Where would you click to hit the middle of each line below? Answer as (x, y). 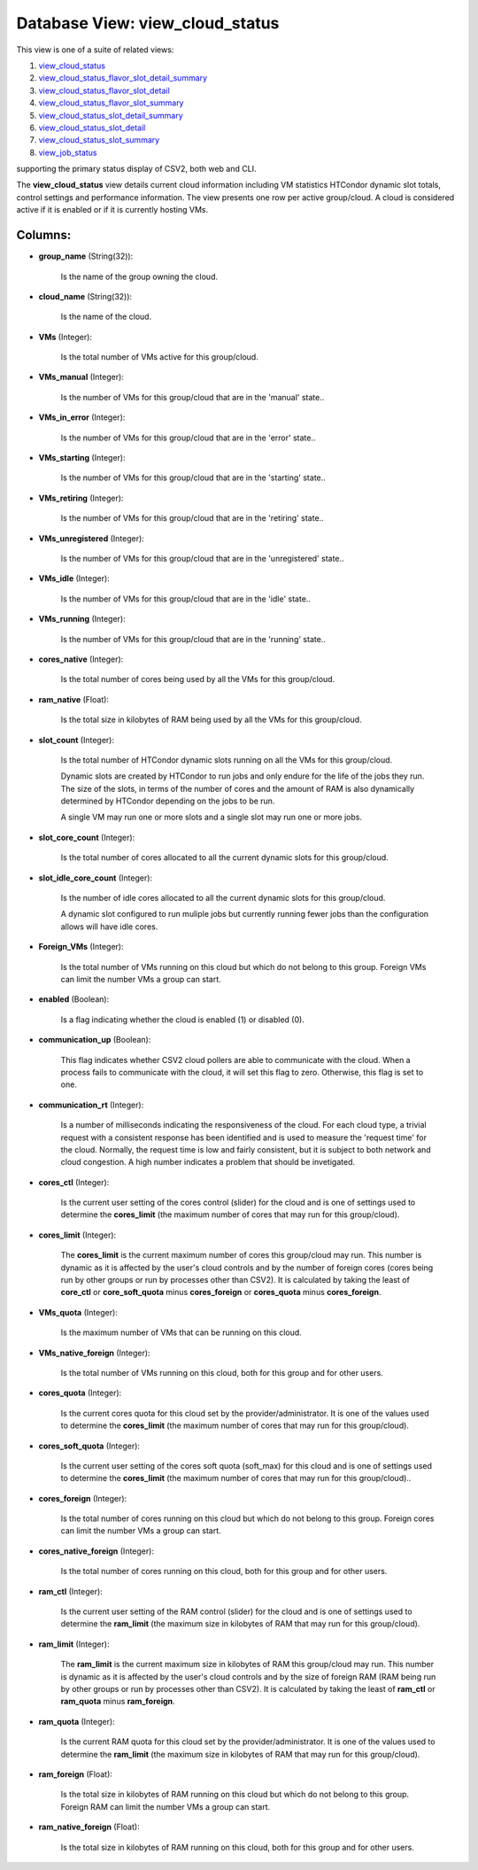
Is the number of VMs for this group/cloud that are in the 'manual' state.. (193, 397)
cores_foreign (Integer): (83, 1498)
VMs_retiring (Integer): (81, 498)
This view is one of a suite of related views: (95, 50)
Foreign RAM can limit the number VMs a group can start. (166, 1806)
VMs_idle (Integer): (74, 578)
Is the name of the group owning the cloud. (139, 276)
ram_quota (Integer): (77, 1721)
